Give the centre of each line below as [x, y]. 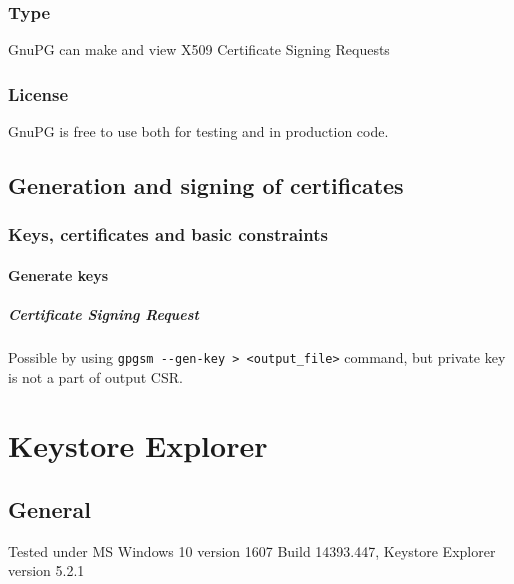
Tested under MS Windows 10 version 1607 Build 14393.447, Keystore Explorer [252, 550]
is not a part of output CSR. [95, 376]
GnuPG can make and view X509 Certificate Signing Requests [199, 49]
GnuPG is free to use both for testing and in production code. [198, 131]
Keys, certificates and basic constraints [168, 234]
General [49, 509]
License [38, 93]
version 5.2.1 [46, 570]
